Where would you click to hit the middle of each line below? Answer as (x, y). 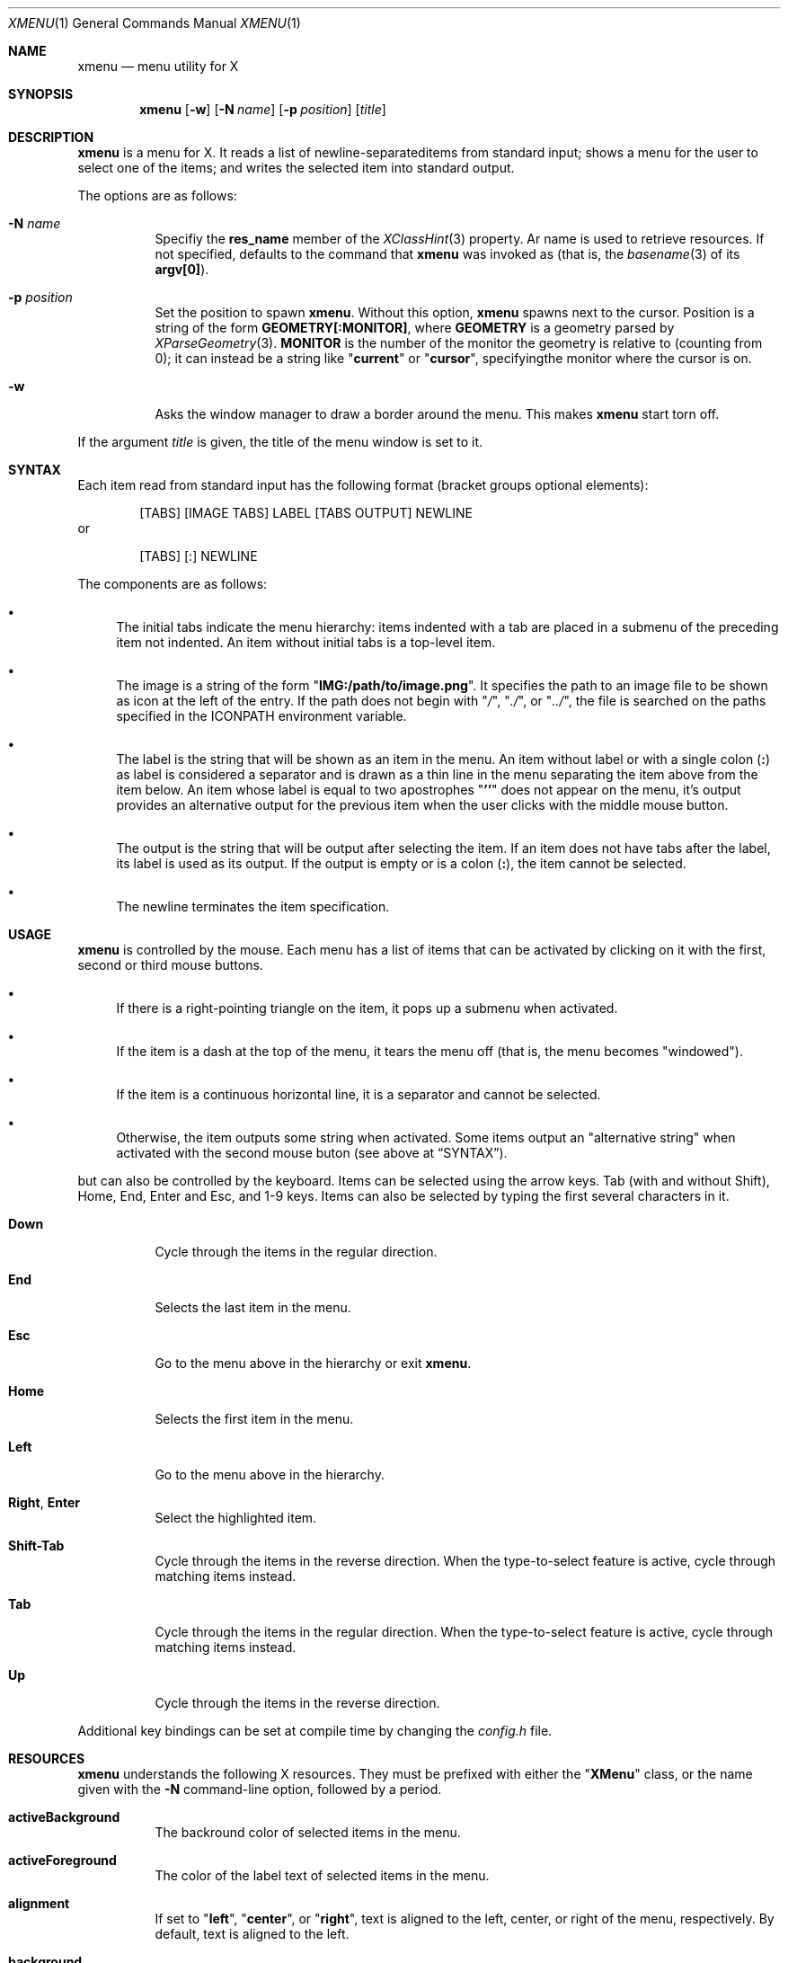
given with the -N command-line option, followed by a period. (260, 1789)
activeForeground (62, 1860)
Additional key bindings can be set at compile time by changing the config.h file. (315, 1731)
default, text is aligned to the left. (252, 1934)
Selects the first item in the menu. (254, 1419)
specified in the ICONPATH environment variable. (261, 716)
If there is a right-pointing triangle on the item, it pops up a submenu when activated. (367, 1008)
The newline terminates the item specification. (253, 906)
